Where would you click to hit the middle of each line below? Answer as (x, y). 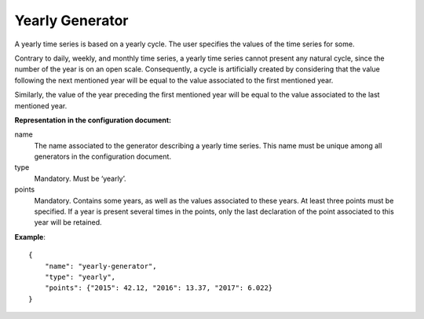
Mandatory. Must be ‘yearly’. (80, 178)
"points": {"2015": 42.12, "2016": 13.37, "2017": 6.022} (159, 288)
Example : (30, 236)
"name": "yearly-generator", (101, 266)
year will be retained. (68, 222)
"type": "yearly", (80, 277)
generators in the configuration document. (103, 156)
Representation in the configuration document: (93, 120)
